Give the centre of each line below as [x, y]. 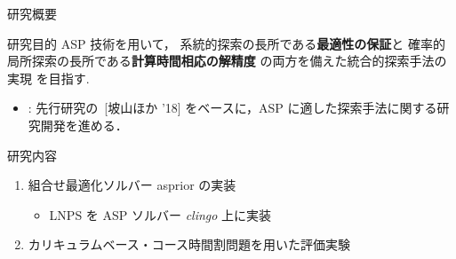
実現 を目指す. [48, 78]
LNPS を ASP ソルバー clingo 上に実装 [160, 214]
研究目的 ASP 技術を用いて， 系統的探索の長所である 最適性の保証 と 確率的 [226, 43]
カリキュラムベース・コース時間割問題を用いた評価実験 [189, 244]
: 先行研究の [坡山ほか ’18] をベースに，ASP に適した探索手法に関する [232, 108]
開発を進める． [84, 125]
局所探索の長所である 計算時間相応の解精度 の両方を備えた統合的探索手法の [227, 61]
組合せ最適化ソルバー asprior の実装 [132, 185]
